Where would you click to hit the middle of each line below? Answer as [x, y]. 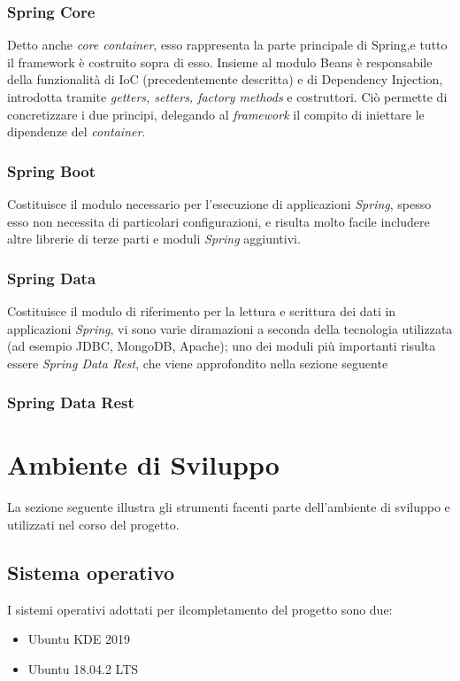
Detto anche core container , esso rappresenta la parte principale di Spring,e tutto [227, 45]
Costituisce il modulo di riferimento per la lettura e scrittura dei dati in [202, 311]
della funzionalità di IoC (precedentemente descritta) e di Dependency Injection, [225, 79]
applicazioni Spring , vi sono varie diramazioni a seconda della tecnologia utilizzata [230, 328]
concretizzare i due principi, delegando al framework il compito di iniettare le [216, 114]
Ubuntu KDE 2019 [79, 639]
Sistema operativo [91, 572]
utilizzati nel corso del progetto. [93, 524]
